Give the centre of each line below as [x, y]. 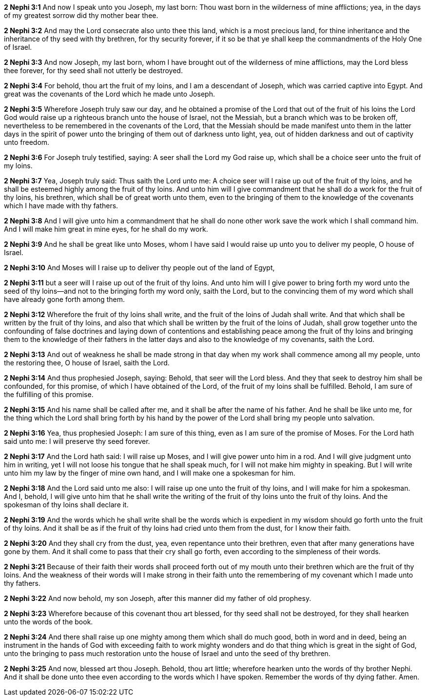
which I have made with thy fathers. [61, 206]
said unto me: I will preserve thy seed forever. [77, 441]
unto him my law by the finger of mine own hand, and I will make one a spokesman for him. [150, 473]
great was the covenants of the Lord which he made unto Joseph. [109, 94]
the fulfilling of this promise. [49, 394]
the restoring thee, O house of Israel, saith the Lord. [87, 363]
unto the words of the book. [49, 622]
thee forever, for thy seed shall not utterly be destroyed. [93, 70]
